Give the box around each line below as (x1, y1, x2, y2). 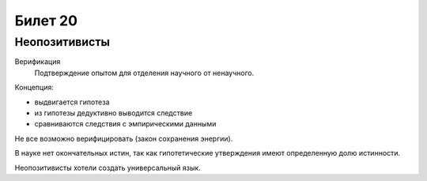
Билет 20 (14, 12, 78, 29)
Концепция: (14, 83, 55, 92)
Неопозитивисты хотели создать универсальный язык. (14, 163, 201, 172)
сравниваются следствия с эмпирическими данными (34, 119, 217, 129)
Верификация (14, 57, 61, 66)
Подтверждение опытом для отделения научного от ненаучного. (34, 68, 255, 77)
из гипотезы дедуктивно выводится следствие (34, 107, 193, 118)
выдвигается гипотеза (34, 97, 110, 107)
